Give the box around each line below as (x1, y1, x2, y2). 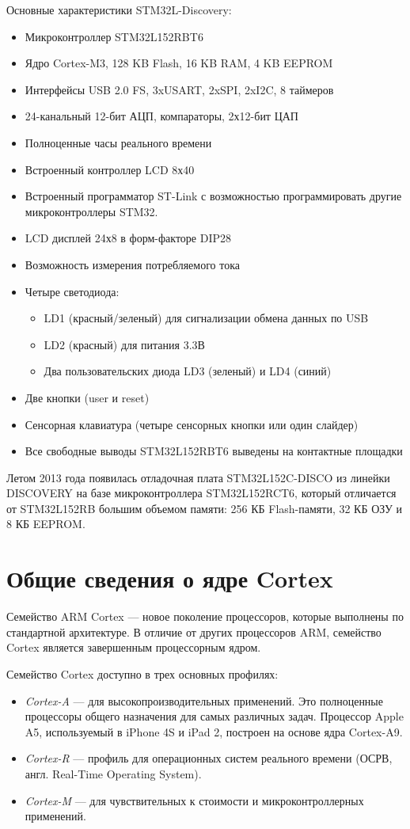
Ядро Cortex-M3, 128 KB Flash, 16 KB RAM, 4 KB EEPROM (25, 55, 333, 71)
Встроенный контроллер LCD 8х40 (25, 161, 195, 177)
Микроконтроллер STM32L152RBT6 (25, 28, 203, 44)
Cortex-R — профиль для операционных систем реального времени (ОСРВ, (25, 750, 393, 766)
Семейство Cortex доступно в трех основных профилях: (6, 665, 279, 682)
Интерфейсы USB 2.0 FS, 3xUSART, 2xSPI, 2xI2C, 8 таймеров (25, 81, 334, 97)
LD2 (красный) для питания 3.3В (44, 336, 205, 352)
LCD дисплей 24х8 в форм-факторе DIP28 (25, 230, 231, 246)
